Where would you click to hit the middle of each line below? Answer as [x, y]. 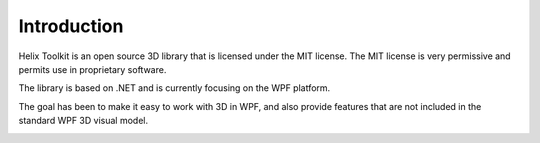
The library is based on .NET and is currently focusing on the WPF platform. [174, 88]
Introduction [71, 26]
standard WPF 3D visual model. [83, 121]
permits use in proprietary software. [92, 69]
